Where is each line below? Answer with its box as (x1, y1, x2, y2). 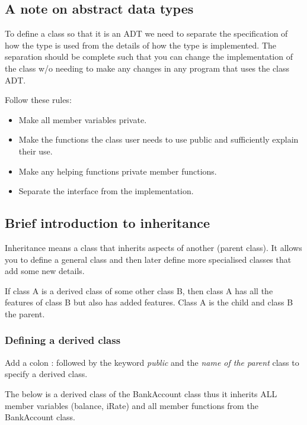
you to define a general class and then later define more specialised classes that (5, 253, 292, 265)
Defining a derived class (5, 333, 121, 347)
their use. (18, 144, 53, 157)
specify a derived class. (5, 368, 88, 380)
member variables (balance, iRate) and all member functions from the (5, 399, 258, 411)
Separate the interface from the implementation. (18, 185, 194, 197)
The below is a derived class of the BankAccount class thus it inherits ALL (5, 387, 277, 400)
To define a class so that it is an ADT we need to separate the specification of (5, 27, 288, 40)
